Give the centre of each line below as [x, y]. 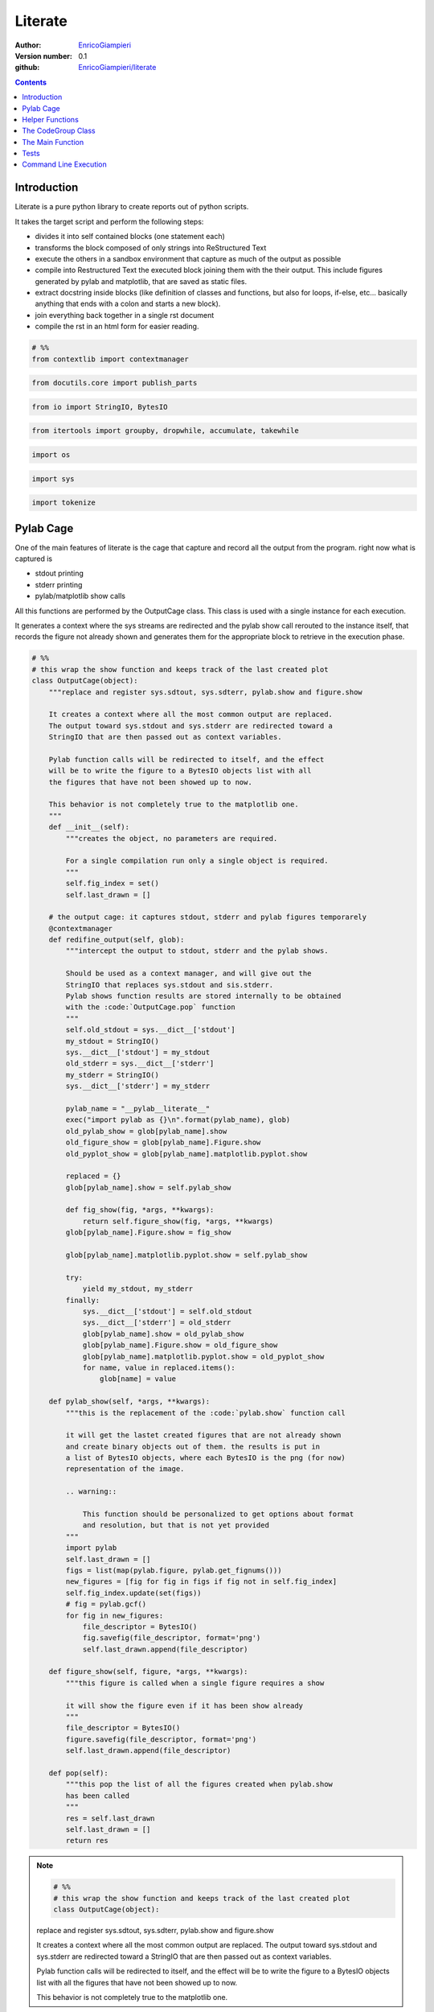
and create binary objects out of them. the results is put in [193, 1446]
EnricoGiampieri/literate [117, 68]
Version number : [43, 56]
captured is [33, 559]
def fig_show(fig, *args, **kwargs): [140, 1210]
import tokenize [64, 503]
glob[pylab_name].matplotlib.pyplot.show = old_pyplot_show [203, 1356]
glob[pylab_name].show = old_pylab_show [163, 1334]
